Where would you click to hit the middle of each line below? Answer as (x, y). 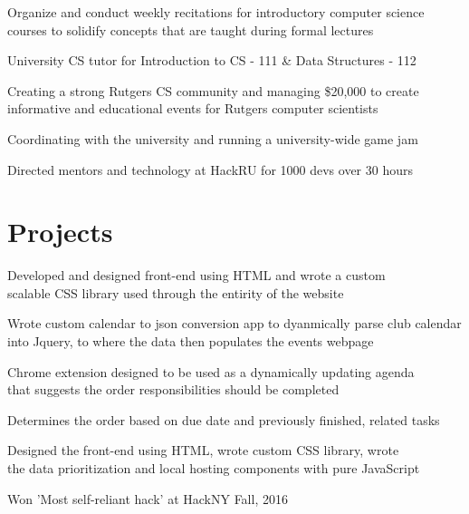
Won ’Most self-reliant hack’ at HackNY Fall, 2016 (148, 498)
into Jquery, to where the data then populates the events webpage (191, 341)
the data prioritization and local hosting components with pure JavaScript (214, 468)
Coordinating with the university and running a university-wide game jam (213, 138)
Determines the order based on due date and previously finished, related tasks (224, 419)
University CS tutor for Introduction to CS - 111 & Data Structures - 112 (212, 60)
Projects (60, 232)
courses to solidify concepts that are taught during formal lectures (191, 29)
